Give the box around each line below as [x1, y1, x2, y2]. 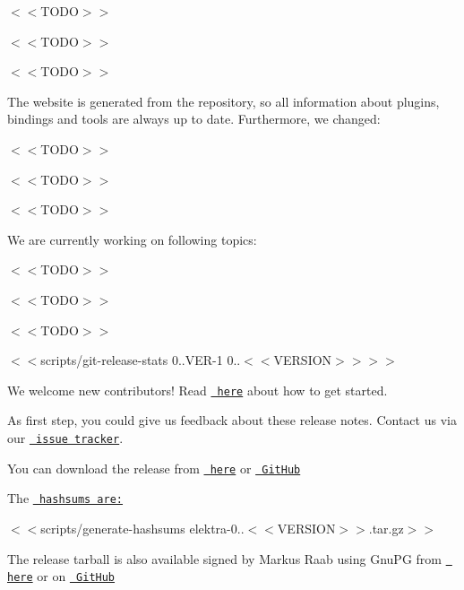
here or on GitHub [7, 567, 116, 586]
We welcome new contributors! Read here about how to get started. [7, 380, 388, 399]
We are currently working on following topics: [7, 230, 257, 248]
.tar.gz [368, 518, 404, 537]
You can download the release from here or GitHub [7, 458, 301, 477]
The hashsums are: [7, 489, 124, 508]
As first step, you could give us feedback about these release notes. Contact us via [7, 411, 457, 429]
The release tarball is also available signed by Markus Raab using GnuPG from [7, 549, 442, 568]
